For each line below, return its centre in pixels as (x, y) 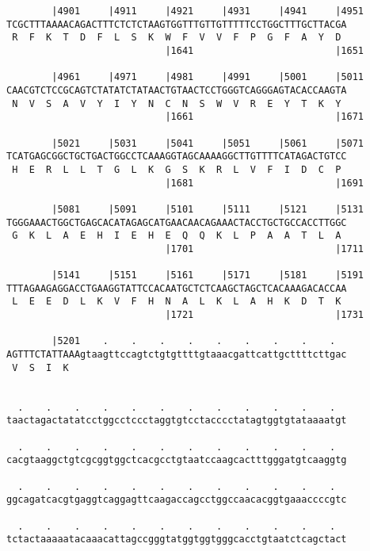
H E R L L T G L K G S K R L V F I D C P (177, 169)
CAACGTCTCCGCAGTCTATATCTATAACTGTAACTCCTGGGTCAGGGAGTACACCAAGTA (177, 90)
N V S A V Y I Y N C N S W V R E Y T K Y (177, 103)
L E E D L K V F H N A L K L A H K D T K (177, 302)
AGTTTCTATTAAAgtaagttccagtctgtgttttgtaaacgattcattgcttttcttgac (177, 355)
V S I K (40, 367)
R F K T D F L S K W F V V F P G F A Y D (177, 38)
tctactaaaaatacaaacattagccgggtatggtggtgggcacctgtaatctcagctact (177, 540)
